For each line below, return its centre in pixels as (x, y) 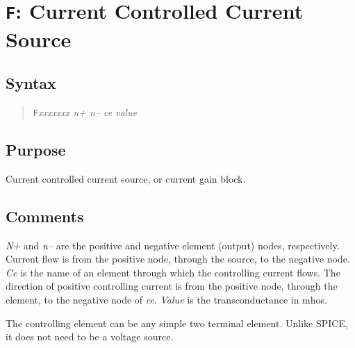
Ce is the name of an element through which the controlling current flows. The (173, 272)
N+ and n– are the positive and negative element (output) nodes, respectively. (173, 245)
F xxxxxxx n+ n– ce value (85, 111)
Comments (45, 216)
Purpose (36, 149)
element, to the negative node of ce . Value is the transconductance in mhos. (166, 299)
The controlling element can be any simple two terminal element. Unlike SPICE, (177, 323)
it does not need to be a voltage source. (90, 337)
